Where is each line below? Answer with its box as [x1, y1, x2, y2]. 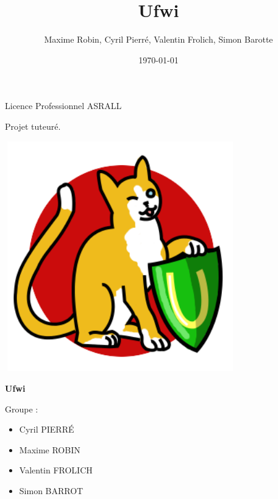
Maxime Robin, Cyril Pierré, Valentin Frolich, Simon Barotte [44, 33, 273, 46]
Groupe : [5, 402, 38, 415]
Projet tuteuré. [5, 119, 61, 132]
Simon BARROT [19, 484, 84, 497]
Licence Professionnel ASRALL [5, 99, 122, 112]
